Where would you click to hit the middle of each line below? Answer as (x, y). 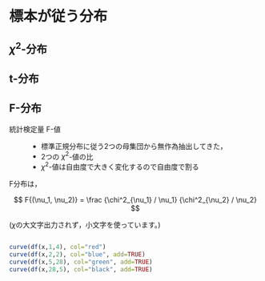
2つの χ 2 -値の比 (67, 155)
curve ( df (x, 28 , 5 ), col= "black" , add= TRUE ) (81, 269)
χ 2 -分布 (28, 48)
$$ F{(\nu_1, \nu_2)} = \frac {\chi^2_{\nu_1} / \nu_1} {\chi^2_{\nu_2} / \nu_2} (135, 200)
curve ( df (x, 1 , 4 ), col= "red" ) (58, 247)
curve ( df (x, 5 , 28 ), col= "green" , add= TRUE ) (81, 262)
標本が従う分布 (58, 16)
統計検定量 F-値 (35, 129)
